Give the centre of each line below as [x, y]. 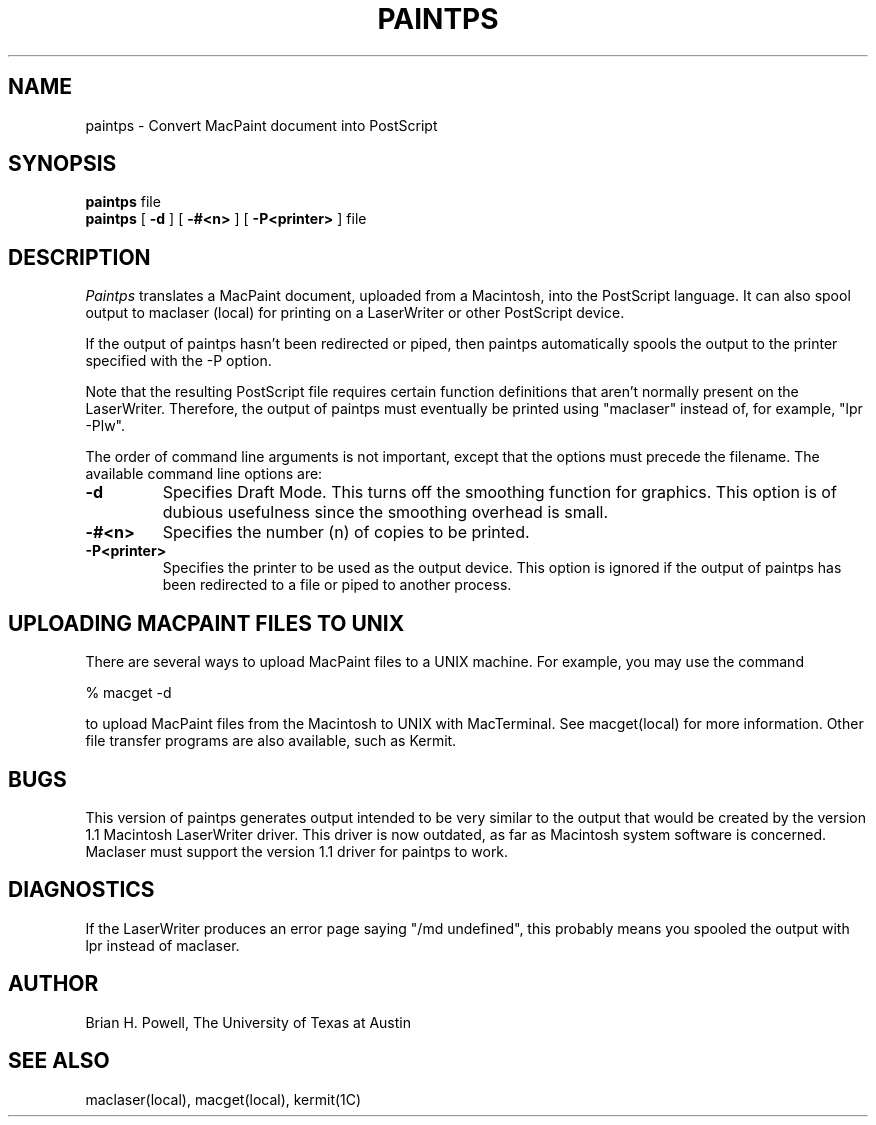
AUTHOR [53, 984]
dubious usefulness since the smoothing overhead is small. [385, 512]
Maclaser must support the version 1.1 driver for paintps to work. [297, 851]
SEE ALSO [59, 1061]
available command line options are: [204, 474]
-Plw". [105, 426]
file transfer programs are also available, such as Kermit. [271, 741]
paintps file [123, 202]
